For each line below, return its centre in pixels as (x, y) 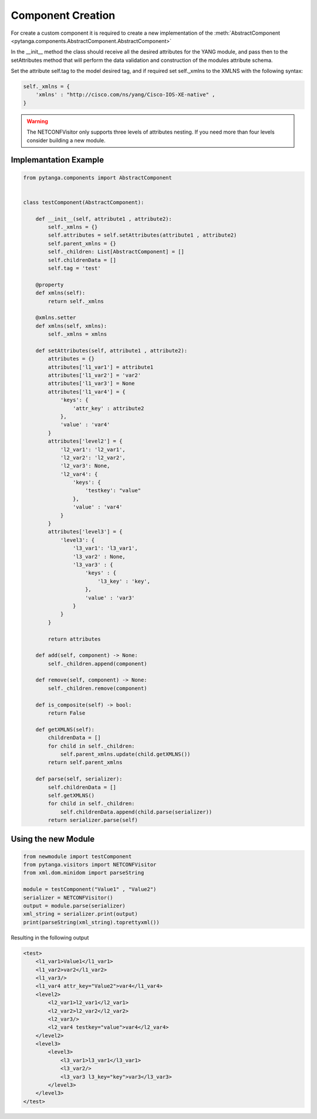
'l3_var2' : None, (99, 557)
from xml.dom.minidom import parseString (84, 873)
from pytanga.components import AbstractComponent (98, 177)
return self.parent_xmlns (85, 763)
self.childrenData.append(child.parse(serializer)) (136, 812)
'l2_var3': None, (85, 466)
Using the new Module (53, 839)
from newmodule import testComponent (77, 856)
